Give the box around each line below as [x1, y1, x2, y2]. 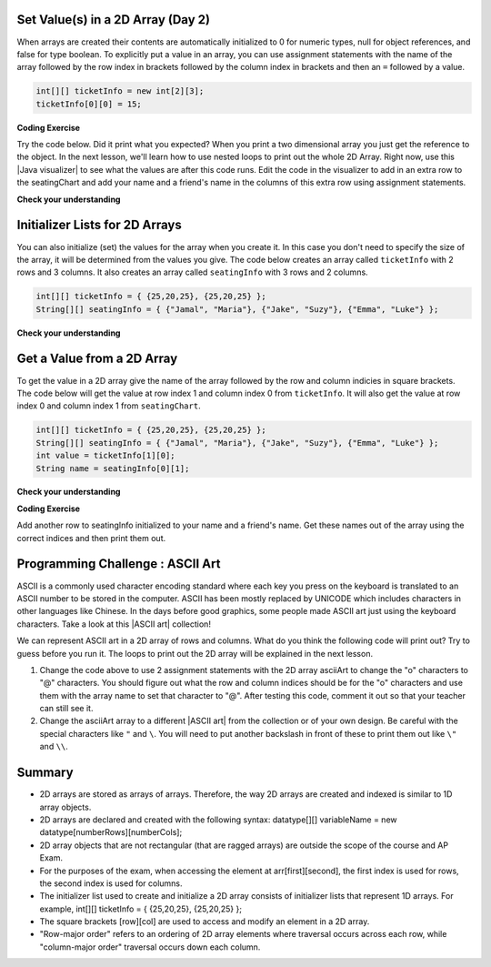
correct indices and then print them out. [16, 532, 166, 543]
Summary [16, 765, 74, 781]
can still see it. [39, 703, 94, 714]
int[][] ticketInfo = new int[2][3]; [35, 86, 205, 96]
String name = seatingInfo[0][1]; [35, 463, 190, 473]
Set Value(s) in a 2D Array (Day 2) [16, 12, 211, 27]
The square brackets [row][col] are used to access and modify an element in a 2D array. [39, 916, 370, 927]
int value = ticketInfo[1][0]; [35, 450, 176, 461]
